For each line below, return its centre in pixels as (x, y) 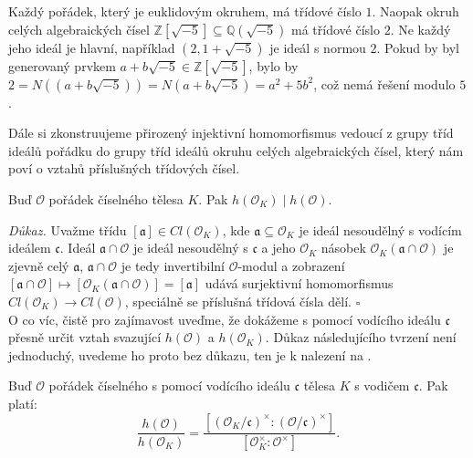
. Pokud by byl (418, 47)
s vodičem (382, 385)
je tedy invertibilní (173, 265)
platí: (23, 403)
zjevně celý (39, 265)
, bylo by (273, 65)
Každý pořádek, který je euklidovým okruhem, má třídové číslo (185, 11)
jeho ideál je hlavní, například (92, 47)
